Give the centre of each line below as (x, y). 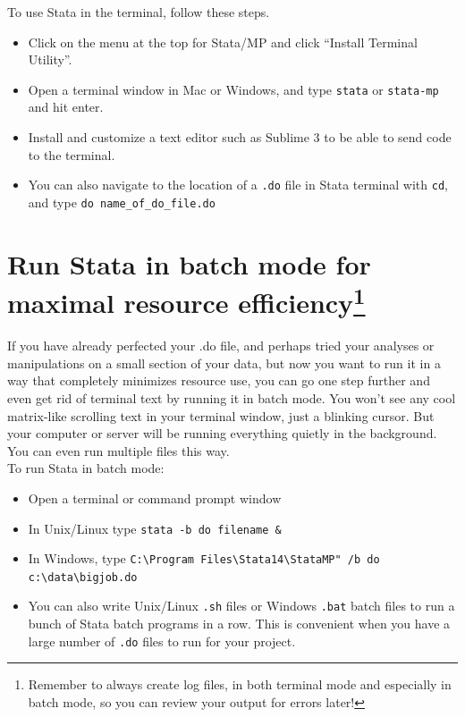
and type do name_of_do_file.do (122, 202)
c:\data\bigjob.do (83, 577)
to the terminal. (72, 154)
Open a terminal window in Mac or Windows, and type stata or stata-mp (233, 89)
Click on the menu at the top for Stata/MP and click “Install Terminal (223, 42)
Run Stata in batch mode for (189, 263)
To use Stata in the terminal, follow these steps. (139, 12)
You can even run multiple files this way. (118, 450)
